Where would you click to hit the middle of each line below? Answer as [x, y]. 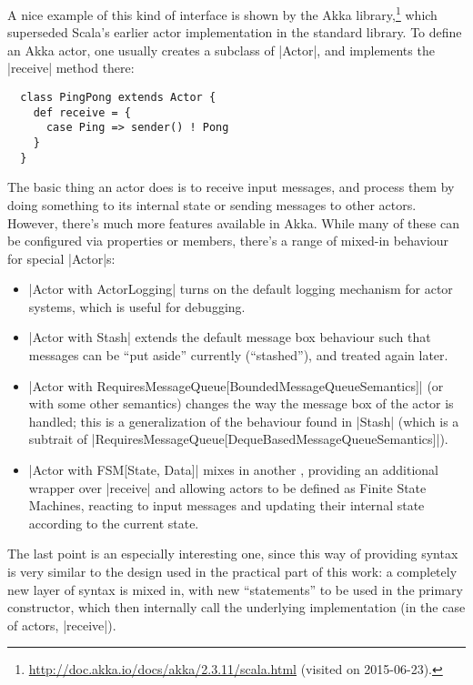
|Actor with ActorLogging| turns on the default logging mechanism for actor [241, 289]
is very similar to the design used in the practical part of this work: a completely [232, 571]
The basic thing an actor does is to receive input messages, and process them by [231, 187]
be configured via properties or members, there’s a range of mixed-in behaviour [228, 241]
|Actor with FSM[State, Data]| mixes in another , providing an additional [234, 470]
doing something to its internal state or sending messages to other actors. [212, 204]
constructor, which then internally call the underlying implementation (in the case [236, 607]
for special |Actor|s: [61, 258]
